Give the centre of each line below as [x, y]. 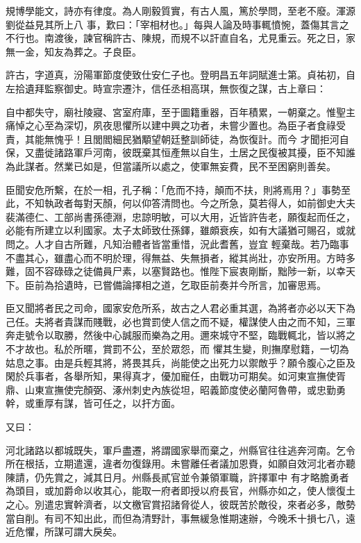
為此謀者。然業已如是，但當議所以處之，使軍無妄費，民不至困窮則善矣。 [171, 166]
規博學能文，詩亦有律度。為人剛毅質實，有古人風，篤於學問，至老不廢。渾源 [180, 10]
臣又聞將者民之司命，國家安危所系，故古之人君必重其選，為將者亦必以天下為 [180, 308]
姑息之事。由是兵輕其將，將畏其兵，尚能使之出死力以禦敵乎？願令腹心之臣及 [180, 362]
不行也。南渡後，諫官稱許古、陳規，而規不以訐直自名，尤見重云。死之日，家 [180, 38]
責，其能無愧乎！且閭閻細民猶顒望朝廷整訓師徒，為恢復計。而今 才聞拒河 [173, 139]
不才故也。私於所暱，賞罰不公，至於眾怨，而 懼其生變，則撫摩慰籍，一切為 [177, 349]
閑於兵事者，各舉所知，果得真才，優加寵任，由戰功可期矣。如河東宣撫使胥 [176, 376]
